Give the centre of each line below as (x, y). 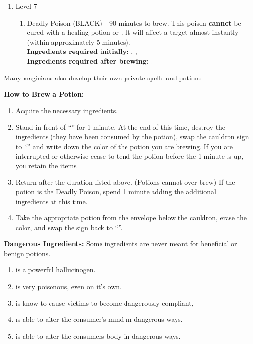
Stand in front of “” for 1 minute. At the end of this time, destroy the (120, 127)
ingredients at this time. (51, 201)
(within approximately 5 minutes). (79, 41)
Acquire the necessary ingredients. (67, 110)
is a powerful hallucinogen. (55, 270)
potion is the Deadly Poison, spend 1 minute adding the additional (116, 191)
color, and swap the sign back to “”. (69, 227)
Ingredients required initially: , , (82, 51)
